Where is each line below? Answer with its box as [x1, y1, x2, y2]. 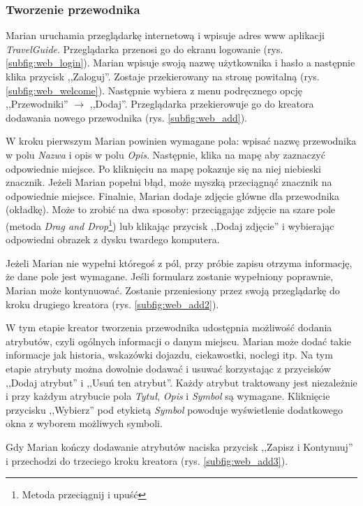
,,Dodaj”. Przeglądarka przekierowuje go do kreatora [89, 96, 314, 111]
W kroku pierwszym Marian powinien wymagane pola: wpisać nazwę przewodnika [6, 133, 357, 148]
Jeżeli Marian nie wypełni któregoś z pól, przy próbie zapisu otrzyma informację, [6, 255, 353, 270]
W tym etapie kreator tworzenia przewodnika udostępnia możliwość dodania [6, 320, 332, 335]
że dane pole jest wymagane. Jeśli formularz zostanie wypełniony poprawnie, [6, 269, 334, 284]
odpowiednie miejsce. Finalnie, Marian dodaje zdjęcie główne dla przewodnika [6, 188, 339, 203]
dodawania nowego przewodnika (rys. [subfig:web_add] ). [6, 110, 248, 124]
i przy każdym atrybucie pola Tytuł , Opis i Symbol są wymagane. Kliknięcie [6, 389, 330, 403]
